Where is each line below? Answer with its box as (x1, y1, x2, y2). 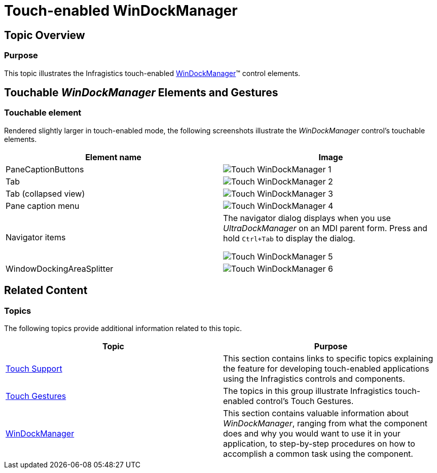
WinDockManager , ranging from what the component (223, 418, 428, 428)
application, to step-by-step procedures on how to (223, 438, 415, 449)
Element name (85, 152, 141, 162)
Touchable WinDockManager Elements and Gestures (4, 86, 278, 99)
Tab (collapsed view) (6, 188, 85, 199)
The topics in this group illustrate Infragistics (223, 385, 393, 396)
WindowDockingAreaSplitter (6, 263, 114, 274)
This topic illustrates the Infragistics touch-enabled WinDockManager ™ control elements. (4, 68, 301, 78)
